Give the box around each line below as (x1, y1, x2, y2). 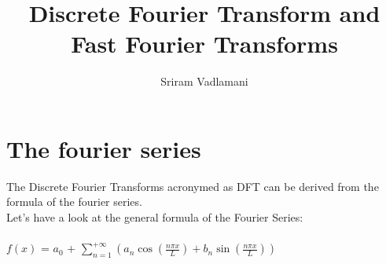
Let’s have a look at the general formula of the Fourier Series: (6, 209, 303, 225)
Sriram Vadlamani (160, 73, 248, 90)
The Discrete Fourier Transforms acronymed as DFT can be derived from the (6, 178, 379, 194)
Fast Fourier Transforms (71, 27, 338, 60)
